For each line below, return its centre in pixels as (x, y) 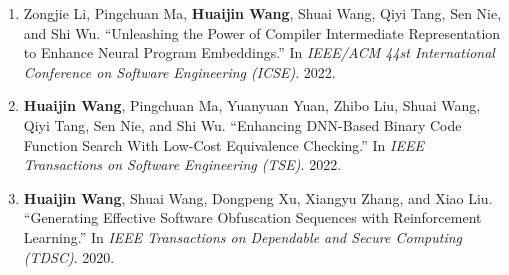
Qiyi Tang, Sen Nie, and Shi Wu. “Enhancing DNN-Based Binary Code (242, 124)
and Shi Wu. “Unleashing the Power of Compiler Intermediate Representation (262, 32)
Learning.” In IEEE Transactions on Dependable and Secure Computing (243, 236)
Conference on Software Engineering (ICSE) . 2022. (179, 71)
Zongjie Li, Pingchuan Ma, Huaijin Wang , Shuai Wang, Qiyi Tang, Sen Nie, (262, 13)
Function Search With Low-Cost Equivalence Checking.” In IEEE (223, 144)
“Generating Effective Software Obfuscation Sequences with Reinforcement (252, 217)
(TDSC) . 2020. (69, 256)
